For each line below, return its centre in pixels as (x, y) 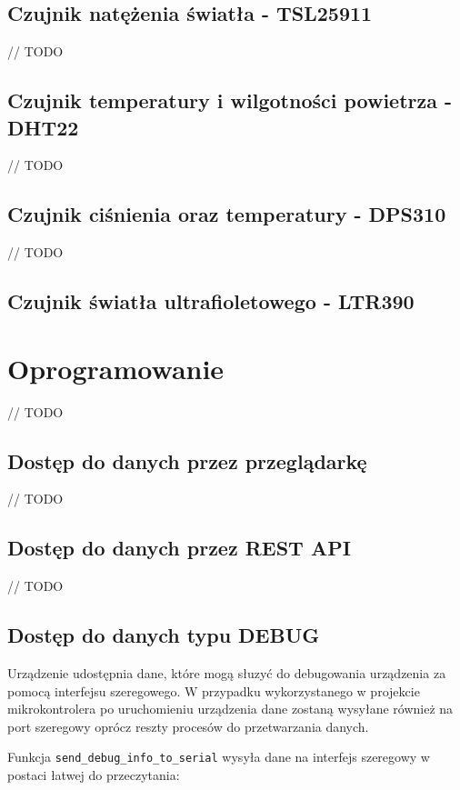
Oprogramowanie (116, 368)
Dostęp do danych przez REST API (179, 548)
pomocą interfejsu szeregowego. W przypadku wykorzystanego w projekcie (214, 690)
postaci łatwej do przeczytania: (94, 775)
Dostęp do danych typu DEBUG (164, 635)
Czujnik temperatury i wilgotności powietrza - (230, 100)
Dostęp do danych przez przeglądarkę (187, 460)
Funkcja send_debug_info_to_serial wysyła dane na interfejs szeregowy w (219, 757)
